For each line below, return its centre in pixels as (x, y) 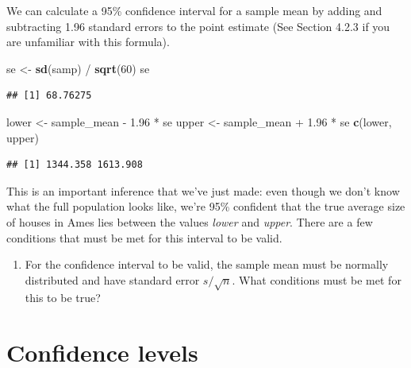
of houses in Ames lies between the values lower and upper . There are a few (190, 221)
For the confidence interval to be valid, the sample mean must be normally (207, 264)
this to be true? (63, 298)
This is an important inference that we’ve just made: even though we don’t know (203, 190)
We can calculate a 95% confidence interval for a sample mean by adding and (194, 10)
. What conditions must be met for (317, 279)
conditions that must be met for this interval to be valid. (144, 237)
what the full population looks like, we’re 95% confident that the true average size (206, 206)
